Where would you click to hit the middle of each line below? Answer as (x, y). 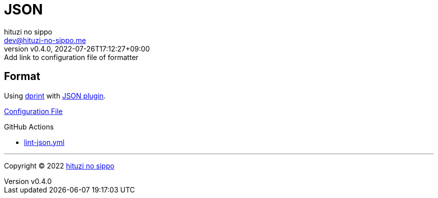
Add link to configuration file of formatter (71, 57)
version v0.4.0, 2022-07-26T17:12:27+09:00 (77, 48)
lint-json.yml (44, 142)
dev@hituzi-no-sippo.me (45, 40)
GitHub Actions (29, 126)
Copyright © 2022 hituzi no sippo (59, 165)
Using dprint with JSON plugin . (55, 95)
